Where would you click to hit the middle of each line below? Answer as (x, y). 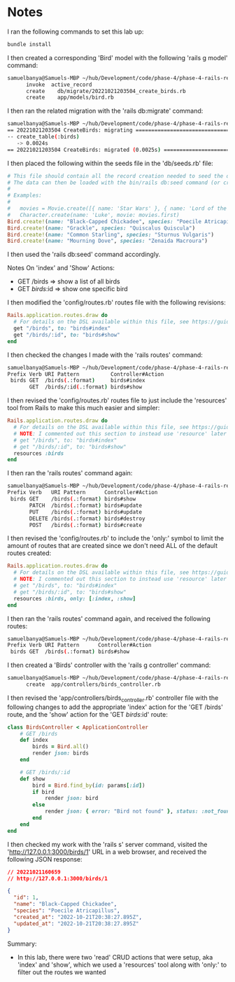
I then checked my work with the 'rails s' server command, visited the (107, 844)
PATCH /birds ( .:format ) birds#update (85, 505)
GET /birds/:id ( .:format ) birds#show (85, 387)
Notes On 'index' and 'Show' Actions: (61, 268)
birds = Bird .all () (61, 747)
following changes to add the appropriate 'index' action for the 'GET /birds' (115, 707)
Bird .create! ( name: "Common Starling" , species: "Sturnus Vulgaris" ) (111, 234)
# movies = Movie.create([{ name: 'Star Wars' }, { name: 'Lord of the (117, 209)
